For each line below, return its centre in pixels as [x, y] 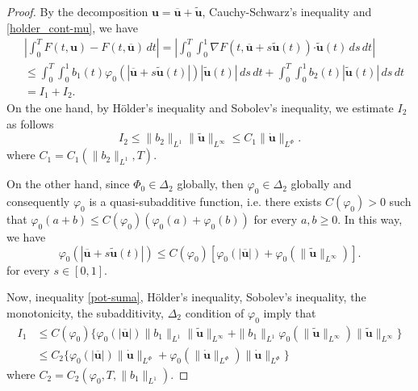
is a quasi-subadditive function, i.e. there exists [205, 202]
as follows [30, 123]
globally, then [210, 184]
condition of [215, 312]
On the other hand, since [68, 184]
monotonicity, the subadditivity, [85, 312]
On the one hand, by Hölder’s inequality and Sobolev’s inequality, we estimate [200, 108]
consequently [38, 202]
